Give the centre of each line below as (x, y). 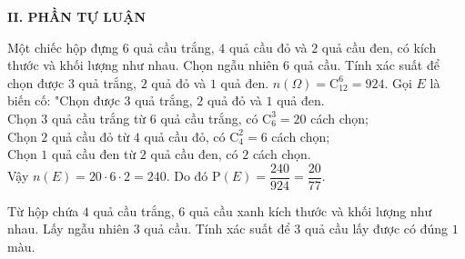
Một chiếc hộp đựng (63, 47)
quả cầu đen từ (94, 154)
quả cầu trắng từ (99, 118)
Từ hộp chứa (43, 210)
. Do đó (187, 176)
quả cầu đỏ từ (91, 136)
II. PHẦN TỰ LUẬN (77, 16)
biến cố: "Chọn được (64, 100)
